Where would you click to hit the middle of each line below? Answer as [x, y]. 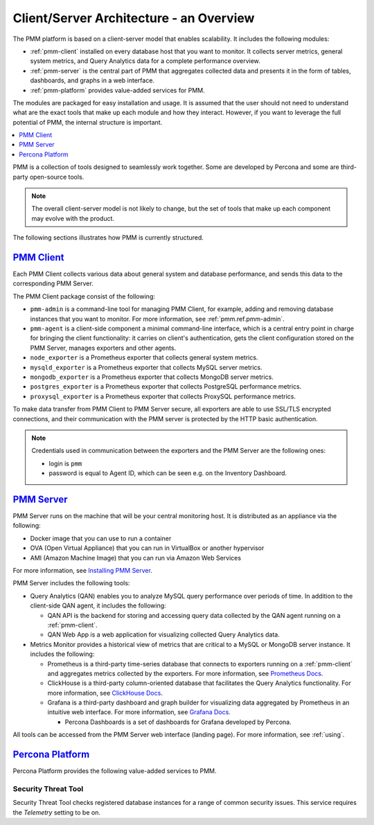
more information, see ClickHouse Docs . [105, 693]
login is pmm [65, 463]
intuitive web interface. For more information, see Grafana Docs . [139, 712]
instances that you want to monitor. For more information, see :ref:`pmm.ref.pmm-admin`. [158, 319]
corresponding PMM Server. [53, 283]
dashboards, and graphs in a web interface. [92, 80]
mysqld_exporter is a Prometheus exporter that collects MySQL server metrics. [146, 367]
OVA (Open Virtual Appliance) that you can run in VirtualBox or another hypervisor [147, 548]
